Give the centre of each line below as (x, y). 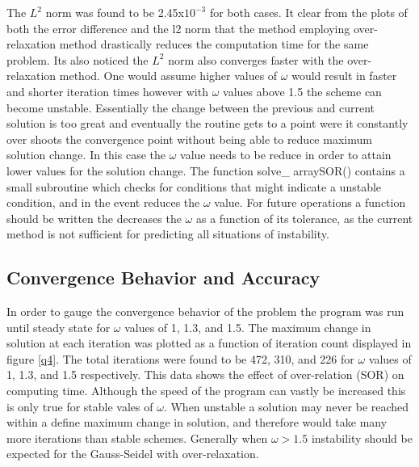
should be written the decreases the (94, 218)
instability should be (362, 438)
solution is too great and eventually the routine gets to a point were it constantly (207, 123)
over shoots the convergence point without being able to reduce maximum (189, 139)
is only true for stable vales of (80, 406)
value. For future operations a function (310, 202)
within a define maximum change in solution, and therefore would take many (197, 422)
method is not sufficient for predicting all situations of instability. (168, 234)
